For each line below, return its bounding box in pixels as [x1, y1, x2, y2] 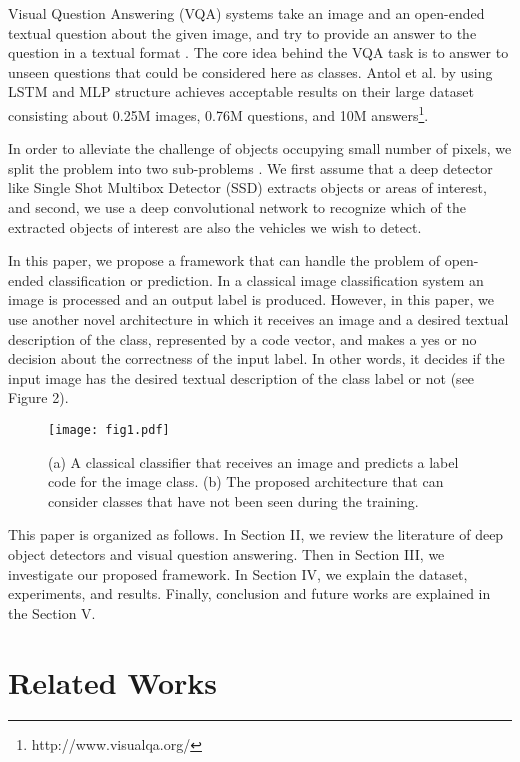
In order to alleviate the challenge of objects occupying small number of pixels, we [8, 138, 512, 159]
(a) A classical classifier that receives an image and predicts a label [48, 451, 459, 472]
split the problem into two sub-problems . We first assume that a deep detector [8, 157, 493, 178]
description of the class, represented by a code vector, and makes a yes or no [8, 328, 477, 349]
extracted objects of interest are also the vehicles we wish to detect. [8, 216, 422, 237]
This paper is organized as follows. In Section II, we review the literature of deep [8, 524, 504, 545]
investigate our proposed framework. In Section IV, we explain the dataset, [8, 563, 468, 584]
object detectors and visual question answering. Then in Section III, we [8, 543, 445, 564]
